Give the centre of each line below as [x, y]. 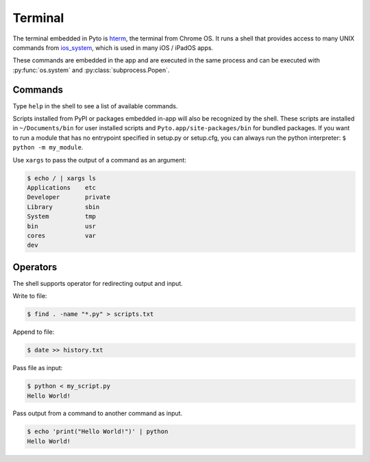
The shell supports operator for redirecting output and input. [98, 283]
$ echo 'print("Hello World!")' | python [98, 431]
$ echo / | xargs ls [61, 178]
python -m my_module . [48, 147]
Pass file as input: [38, 368]
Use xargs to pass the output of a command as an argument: [99, 160]
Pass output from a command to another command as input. [98, 413]
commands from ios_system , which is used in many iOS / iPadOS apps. [113, 47]
